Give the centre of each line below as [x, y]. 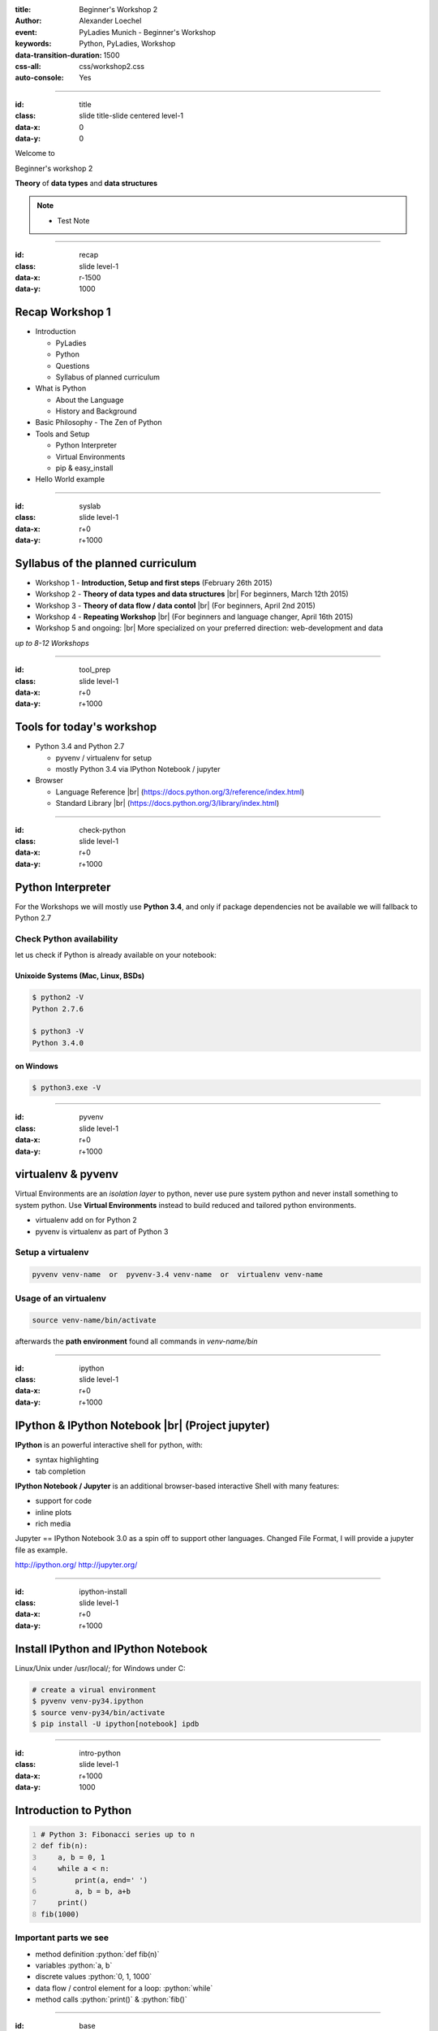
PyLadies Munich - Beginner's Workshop [148, 32]
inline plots [54, 1512]
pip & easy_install [84, 468]
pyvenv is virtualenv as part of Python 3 [102, 1232]
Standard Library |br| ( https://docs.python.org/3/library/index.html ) [167, 803]
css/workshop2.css [112, 66]
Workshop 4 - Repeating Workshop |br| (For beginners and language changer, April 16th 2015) [194, 617]
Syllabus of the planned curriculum [106, 563]
